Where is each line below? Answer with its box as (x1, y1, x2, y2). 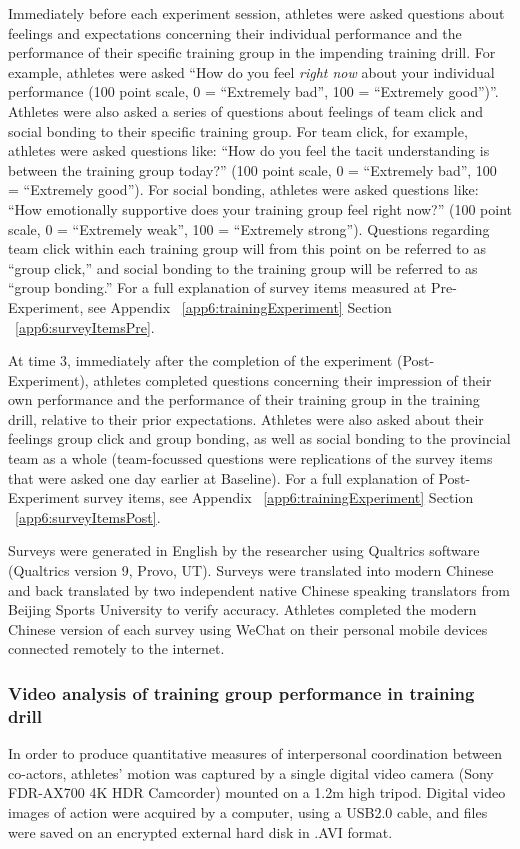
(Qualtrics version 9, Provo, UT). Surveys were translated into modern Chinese (8, 560, 494, 581)
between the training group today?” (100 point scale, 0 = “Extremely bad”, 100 (8, 159, 497, 180)
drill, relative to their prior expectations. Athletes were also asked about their (8, 408, 484, 429)
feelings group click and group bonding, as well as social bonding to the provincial (8, 428, 511, 449)
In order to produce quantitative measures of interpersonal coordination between (8, 743, 503, 764)
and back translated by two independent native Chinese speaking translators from (8, 579, 510, 600)
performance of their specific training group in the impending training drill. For (8, 42, 496, 63)
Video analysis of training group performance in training (8, 680, 475, 705)
